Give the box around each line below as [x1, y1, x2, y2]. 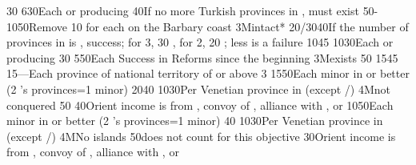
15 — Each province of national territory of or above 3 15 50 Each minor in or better [6, 65, 410, 82]
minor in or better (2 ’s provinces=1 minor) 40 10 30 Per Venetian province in [6, 112, 383, 129]
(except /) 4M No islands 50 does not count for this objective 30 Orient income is [6, 127, 396, 144]
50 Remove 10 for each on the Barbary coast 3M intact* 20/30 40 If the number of [18, 18, 409, 34]
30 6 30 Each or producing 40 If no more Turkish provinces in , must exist [6, 2, 359, 18]
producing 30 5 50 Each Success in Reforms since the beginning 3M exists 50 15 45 [6, 49, 398, 66]
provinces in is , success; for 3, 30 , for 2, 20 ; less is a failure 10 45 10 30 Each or [6, 34, 394, 50]
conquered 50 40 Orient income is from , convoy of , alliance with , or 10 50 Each [6, 96, 394, 113]
